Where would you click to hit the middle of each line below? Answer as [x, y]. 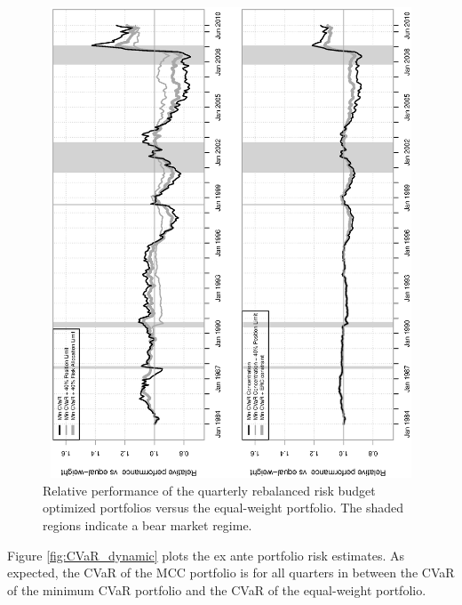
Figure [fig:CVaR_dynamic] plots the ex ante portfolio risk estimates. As [206, 555]
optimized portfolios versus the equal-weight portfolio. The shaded [223, 508]
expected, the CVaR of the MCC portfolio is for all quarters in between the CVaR [231, 573]
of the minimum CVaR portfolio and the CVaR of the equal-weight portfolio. [217, 589]
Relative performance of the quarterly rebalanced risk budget [209, 490]
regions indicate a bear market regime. [147, 524]
